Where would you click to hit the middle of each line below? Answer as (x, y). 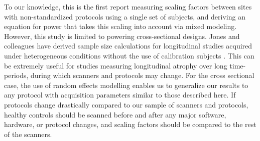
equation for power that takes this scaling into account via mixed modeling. (120, 26)
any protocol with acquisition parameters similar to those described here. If (120, 95)
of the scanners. (28, 134)
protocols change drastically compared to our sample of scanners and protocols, (126, 104)
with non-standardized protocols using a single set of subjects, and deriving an (125, 16)
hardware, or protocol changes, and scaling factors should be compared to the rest (130, 124)
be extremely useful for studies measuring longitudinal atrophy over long (116, 65)
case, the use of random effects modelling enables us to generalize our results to (126, 85)
